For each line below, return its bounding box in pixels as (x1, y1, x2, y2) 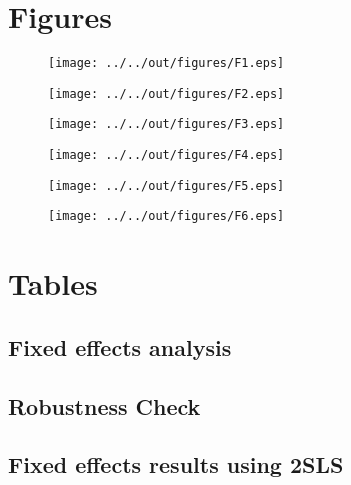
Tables (8, 263, 98, 304)
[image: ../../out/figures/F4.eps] (48, 148, 285, 163)
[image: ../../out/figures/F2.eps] (48, 86, 285, 101)
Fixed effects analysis (8, 331, 232, 362)
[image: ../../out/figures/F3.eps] (48, 117, 285, 132)
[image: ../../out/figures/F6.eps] (48, 209, 285, 224)
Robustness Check (8, 390, 201, 421)
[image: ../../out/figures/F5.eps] (48, 178, 285, 193)
